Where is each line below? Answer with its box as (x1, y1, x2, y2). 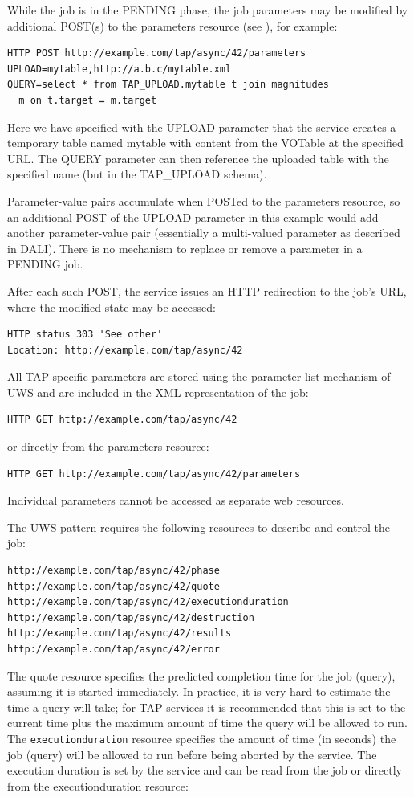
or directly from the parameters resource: (7, 438, 209, 455)
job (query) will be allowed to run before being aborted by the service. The (7, 746, 377, 762)
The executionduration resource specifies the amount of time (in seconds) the (7, 730, 396, 746)
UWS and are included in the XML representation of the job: (7, 383, 309, 400)
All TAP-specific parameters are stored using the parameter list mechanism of (7, 368, 391, 385)
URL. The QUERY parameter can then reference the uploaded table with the (7, 149, 389, 166)
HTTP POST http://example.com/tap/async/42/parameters (7, 47, 306, 59)
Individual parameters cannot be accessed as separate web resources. (7, 492, 344, 509)
